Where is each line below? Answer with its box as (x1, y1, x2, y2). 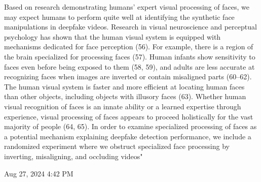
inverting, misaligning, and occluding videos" (4, 150, 143, 161)
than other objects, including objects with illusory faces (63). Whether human (4, 91, 246, 102)
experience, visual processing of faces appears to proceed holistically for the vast (4, 111, 253, 122)
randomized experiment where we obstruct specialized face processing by (4, 141, 230, 151)
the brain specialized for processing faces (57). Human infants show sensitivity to (4, 51, 255, 62)
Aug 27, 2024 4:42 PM (4, 168, 73, 178)
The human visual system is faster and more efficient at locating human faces (4, 81, 245, 92)
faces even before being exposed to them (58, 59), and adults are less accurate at (4, 61, 255, 72)
